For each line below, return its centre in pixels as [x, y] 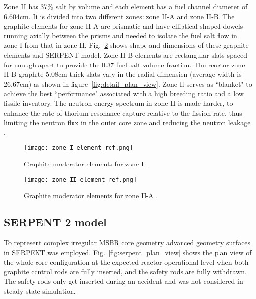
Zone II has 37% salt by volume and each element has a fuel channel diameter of [126, 6]
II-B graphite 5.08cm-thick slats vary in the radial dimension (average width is [123, 74]
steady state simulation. [40, 290]
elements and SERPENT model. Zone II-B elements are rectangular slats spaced [126, 54]
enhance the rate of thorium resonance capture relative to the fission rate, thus [123, 113]
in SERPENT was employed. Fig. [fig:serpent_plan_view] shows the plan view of [128, 252]
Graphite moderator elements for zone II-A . [91, 195]
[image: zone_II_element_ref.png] [80, 180]
